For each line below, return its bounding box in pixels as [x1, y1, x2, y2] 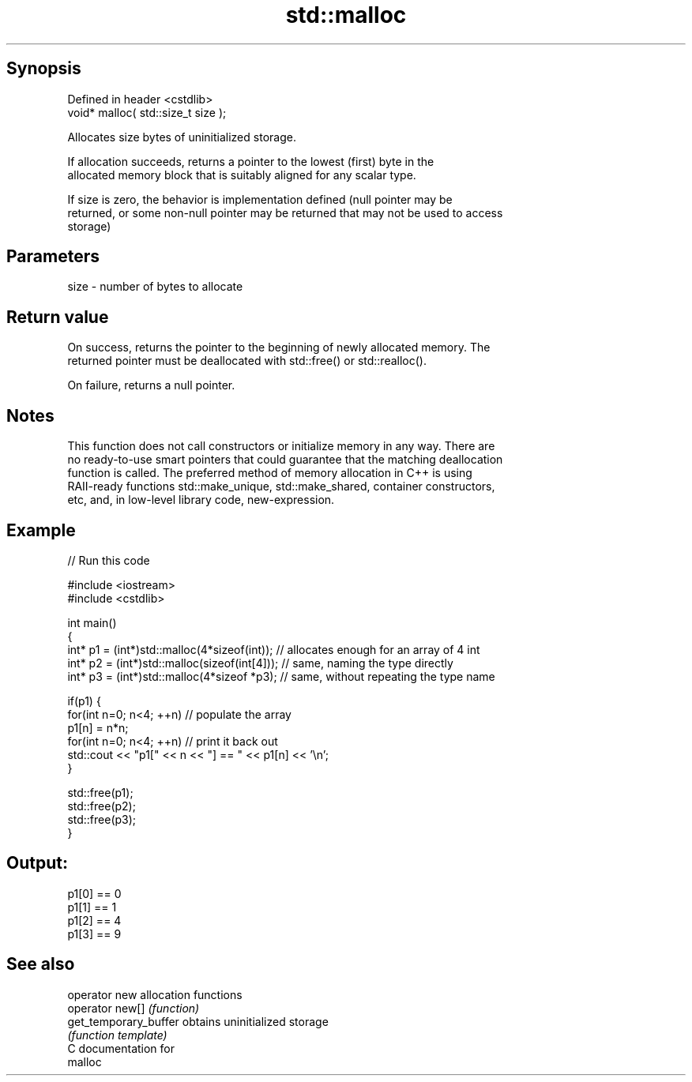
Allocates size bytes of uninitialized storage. [67, 130, 296, 144]
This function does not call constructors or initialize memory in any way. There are [67, 439, 495, 453]
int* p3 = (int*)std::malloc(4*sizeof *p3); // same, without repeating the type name [67, 669, 495, 683]
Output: [6, 853, 68, 873]
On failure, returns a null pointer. [67, 378, 235, 393]
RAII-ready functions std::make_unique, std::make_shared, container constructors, [67, 479, 495, 494]
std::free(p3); [67, 812, 137, 826]
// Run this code [67, 553, 150, 567]
